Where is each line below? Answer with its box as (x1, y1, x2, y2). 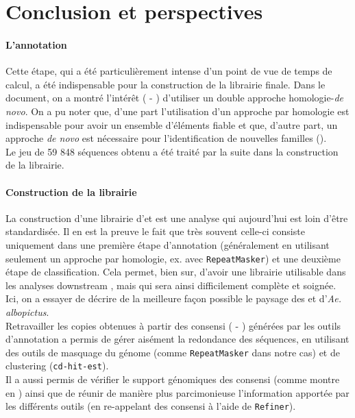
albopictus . (5, 304, 49, 319)
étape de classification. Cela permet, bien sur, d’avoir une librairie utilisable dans (5, 265, 346, 279)
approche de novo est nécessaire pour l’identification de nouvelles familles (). (5, 131, 327, 145)
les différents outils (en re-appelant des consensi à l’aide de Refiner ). (5, 399, 296, 413)
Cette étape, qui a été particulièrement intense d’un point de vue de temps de (5, 64, 332, 78)
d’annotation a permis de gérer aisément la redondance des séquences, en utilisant (5, 332, 350, 346)
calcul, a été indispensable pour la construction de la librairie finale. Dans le (5, 77, 326, 91)
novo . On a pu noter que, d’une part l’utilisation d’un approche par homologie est (5, 103, 350, 118)
